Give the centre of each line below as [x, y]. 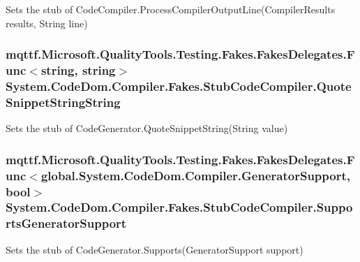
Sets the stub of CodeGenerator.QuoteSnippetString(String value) [147, 128]
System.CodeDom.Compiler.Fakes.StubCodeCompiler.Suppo [179, 207]
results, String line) [47, 23]
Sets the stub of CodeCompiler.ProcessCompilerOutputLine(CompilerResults [171, 9]
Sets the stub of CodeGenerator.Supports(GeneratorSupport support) [155, 249]
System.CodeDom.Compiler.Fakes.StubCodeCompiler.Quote [179, 86]
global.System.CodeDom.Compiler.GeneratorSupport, [195, 175]
